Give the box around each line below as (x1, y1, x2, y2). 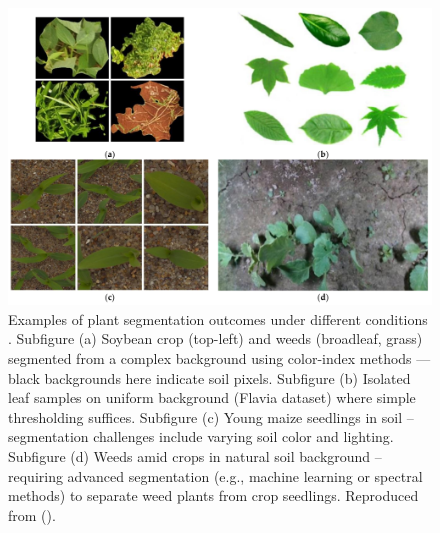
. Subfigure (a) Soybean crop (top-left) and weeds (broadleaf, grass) (8, 328, 423, 349)
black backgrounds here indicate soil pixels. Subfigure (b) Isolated (8, 367, 411, 388)
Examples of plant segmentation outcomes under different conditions (8, 308, 428, 329)
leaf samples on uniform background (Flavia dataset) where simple (8, 387, 416, 408)
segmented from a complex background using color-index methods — (8, 348, 431, 368)
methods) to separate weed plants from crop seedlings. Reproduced (8, 485, 419, 506)
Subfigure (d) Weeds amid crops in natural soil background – (8, 445, 382, 466)
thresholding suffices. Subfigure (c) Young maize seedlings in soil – (8, 406, 414, 427)
